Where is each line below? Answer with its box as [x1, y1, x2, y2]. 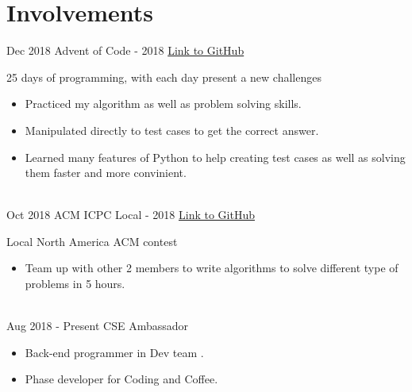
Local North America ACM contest [6, 233, 178, 249]
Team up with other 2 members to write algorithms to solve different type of [25, 259, 399, 276]
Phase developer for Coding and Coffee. [25, 371, 218, 387]
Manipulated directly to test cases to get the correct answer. [25, 121, 319, 138]
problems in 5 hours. [25, 275, 125, 292]
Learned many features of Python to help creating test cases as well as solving [25, 148, 406, 165]
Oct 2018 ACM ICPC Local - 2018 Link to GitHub [6, 206, 255, 223]
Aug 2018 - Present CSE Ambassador [6, 317, 188, 334]
